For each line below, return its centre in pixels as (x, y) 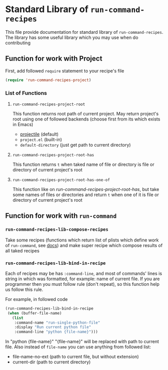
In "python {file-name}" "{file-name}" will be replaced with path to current (82, 342)
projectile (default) (39, 134)
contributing (18, 43)
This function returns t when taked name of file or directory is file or (83, 164)
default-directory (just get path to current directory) (75, 145)
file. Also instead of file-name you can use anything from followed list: (78, 347)
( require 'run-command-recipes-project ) (48, 80)
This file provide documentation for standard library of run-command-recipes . (84, 32)
